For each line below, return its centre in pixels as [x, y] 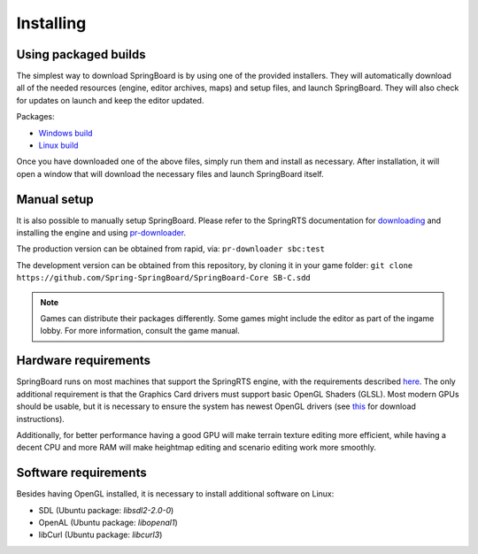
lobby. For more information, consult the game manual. [140, 331]
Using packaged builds [81, 54]
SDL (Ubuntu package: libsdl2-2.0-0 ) [106, 510]
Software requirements [81, 473]
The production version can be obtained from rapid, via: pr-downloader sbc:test [170, 249]
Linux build [58, 145]
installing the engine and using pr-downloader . [101, 233]
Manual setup [55, 199]
